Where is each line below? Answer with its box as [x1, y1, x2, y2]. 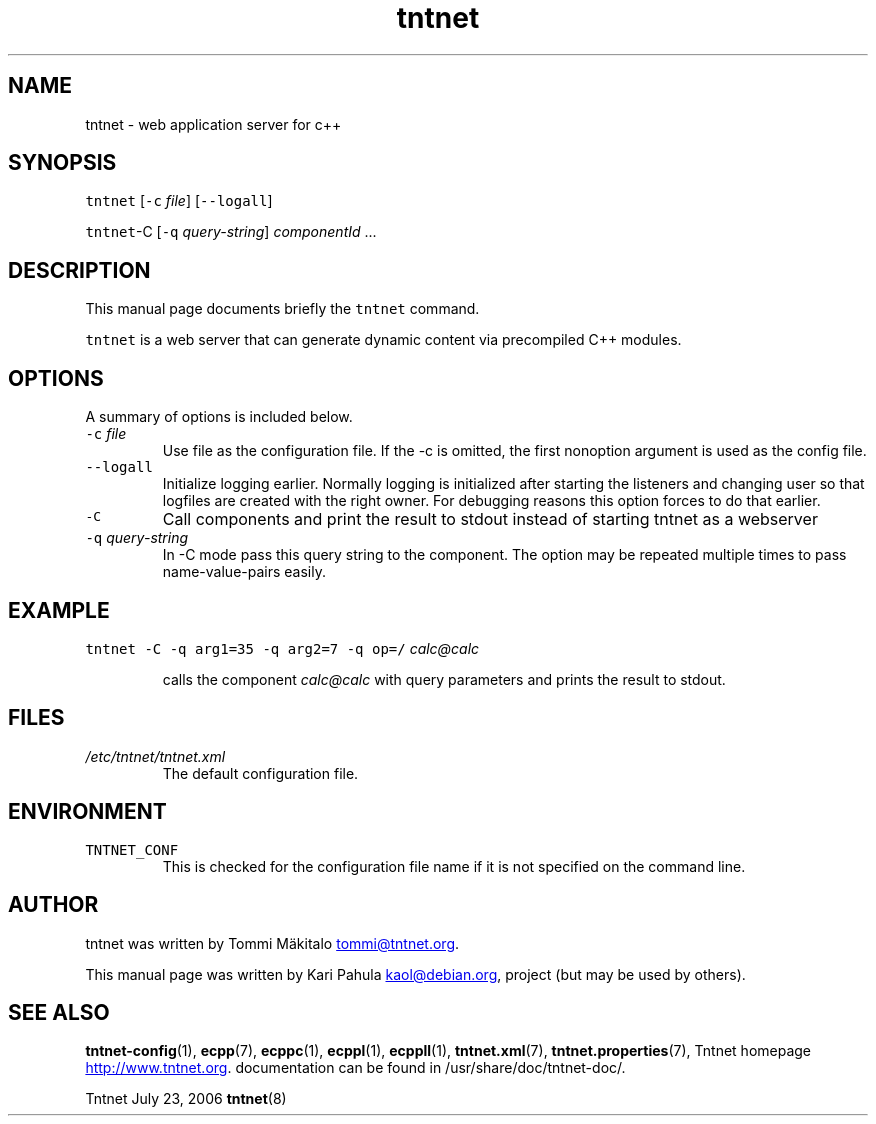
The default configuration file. [162, 764, 359, 782]
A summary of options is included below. [85, 408, 353, 426]
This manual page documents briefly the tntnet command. [85, 300, 480, 318]
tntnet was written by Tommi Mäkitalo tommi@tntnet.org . [85, 934, 460, 952]
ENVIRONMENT [8, 799, 167, 825]
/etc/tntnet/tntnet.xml [85, 747, 226, 765]
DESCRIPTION [8, 257, 151, 283]
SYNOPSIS [8, 150, 117, 176]
